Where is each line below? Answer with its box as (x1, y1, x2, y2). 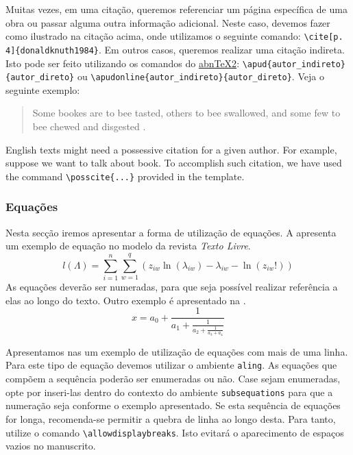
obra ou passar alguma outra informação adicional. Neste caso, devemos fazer (5, 15, 330, 29)
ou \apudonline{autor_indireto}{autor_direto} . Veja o (77, 69, 324, 84)
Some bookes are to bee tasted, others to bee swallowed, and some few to (32, 106, 341, 120)
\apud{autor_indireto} (242, 59, 346, 69)
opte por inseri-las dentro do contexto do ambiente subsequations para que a (5, 384, 333, 399)
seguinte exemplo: (5, 82, 80, 97)
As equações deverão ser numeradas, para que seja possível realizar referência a (5, 279, 338, 293)
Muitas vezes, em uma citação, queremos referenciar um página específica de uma (5, 2, 348, 16)
